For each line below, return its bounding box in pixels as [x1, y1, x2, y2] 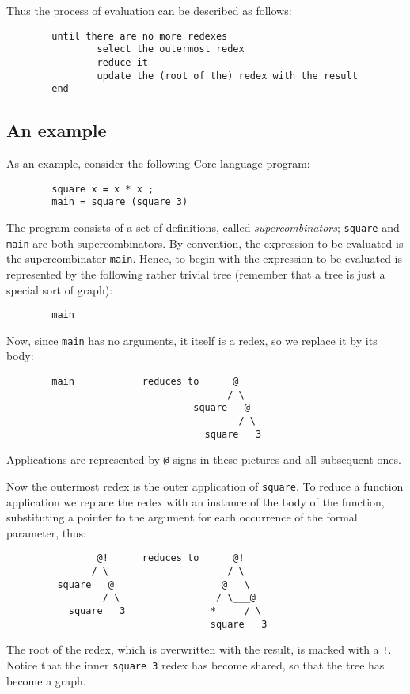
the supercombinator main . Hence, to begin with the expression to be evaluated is [6, 250, 403, 267]
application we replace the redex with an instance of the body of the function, [6, 493, 385, 510]
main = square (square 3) [51, 196, 188, 208]
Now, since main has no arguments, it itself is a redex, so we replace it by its [6, 332, 378, 348]
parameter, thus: [6, 524, 86, 540]
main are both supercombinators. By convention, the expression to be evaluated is [6, 234, 404, 251]
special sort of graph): [6, 281, 113, 298]
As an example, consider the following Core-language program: [6, 155, 310, 172]
